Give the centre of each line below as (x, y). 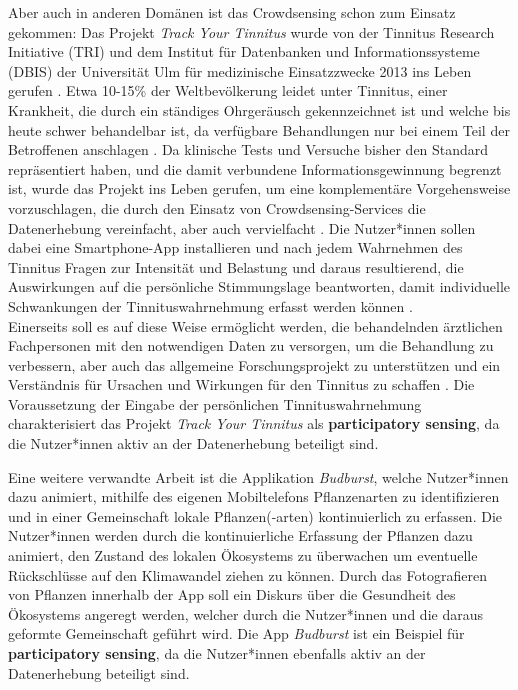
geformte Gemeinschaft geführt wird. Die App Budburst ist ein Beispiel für (236, 633)
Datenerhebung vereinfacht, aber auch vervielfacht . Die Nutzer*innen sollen (242, 227)
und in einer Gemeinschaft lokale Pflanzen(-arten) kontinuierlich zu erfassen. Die (255, 515)
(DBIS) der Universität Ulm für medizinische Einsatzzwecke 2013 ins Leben (240, 70)
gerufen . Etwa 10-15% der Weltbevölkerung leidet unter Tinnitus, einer (228, 90)
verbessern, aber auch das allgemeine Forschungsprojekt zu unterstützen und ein (254, 364)
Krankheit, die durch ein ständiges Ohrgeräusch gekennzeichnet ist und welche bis (259, 109)
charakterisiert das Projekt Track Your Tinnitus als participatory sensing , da (254, 423)
